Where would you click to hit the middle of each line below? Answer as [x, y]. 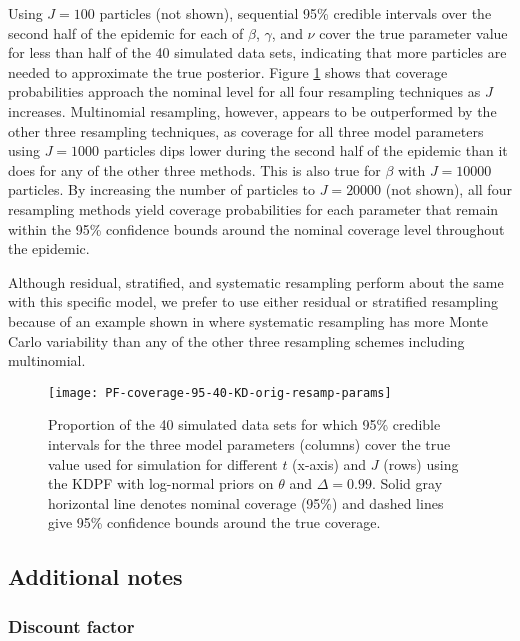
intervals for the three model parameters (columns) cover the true [249, 443]
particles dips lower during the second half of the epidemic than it [305, 150]
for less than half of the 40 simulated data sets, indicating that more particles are [257, 52]
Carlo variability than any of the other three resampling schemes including [236, 340]
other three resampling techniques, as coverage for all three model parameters [246, 130]
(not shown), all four [448, 189]
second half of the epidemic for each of [126, 32]
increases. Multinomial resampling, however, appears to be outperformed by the [252, 110]
